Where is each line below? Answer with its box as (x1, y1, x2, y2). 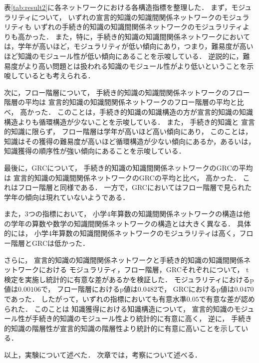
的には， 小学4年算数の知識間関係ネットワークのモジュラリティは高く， (4, 228, 240, 238)
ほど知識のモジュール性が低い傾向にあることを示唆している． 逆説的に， (4, 50, 243, 61)
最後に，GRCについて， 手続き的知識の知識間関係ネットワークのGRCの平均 (4, 162, 253, 173)
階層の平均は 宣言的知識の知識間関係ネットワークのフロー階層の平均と (4, 97, 237, 107)
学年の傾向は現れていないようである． (4, 191, 130, 202)
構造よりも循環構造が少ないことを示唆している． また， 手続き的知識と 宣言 (4, 116, 256, 127)
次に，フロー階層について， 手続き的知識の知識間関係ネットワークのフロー (4, 87, 250, 97)
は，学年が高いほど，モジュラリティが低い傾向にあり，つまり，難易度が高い (4, 41, 254, 51)
